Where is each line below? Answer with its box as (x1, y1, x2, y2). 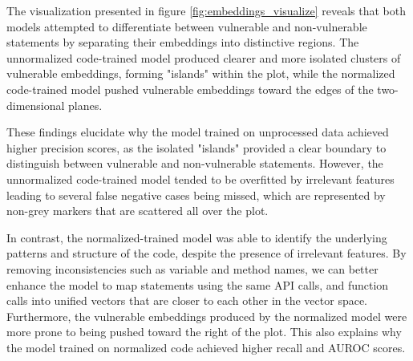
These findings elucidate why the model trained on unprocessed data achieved (6, 124, 389, 140)
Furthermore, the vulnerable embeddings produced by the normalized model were (6, 307, 407, 324)
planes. (68, 96, 103, 113)
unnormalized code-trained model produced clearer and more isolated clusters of (6, 49, 401, 66)
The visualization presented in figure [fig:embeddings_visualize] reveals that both (6, 2, 406, 18)
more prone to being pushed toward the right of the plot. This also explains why (6, 323, 402, 340)
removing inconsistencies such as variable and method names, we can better (6, 260, 379, 277)
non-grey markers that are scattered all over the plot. (6, 202, 269, 219)
